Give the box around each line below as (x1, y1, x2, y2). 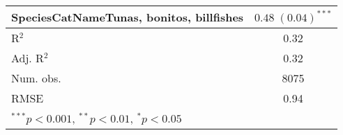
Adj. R (11, 50, 44, 66)
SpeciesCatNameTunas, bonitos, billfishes (11, 9, 244, 25)
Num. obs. (11, 70, 61, 86)
